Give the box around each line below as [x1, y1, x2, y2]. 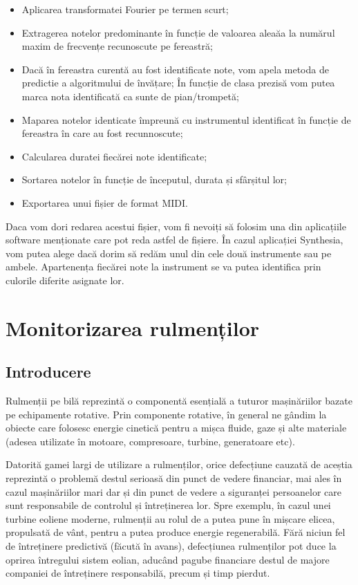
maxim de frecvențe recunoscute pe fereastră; [21, 39, 213, 53]
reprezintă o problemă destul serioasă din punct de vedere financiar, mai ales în [6, 471, 342, 485]
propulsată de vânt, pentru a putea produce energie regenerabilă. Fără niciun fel [6, 525, 346, 539]
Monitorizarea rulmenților [6, 313, 260, 342]
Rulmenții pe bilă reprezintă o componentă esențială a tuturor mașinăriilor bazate [6, 393, 352, 408]
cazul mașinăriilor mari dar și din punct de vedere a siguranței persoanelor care [6, 484, 341, 499]
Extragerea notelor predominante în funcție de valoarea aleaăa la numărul [21, 25, 335, 39]
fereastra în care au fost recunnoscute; [21, 126, 183, 140]
